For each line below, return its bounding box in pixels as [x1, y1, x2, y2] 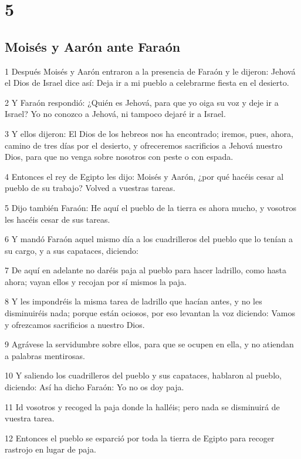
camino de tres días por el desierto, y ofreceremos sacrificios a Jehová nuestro [5, 139, 283, 151]
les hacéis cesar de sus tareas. [5, 213, 110, 225]
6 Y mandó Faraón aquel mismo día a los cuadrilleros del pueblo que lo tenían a [5, 233, 293, 245]
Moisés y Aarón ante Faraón [5, 37, 181, 55]
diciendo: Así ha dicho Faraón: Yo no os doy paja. [5, 381, 184, 393]
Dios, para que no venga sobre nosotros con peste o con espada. [5, 150, 234, 163]
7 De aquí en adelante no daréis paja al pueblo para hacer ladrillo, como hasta [5, 264, 287, 276]
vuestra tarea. [5, 412, 55, 424]
